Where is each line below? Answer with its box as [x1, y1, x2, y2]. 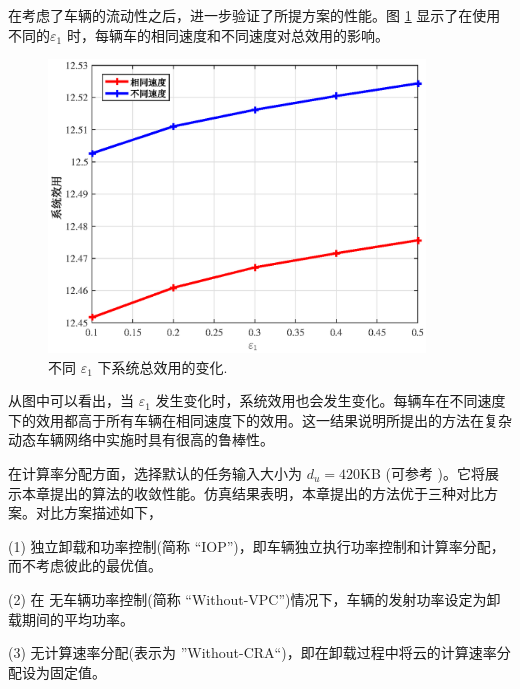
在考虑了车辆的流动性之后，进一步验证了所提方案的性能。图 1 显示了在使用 [8, 5, 501, 25]
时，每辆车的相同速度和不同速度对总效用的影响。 [66, 24, 389, 45]
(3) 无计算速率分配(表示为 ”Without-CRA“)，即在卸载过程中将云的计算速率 [8, 642, 497, 663]
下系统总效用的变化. [97, 356, 228, 377]
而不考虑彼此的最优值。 [8, 555, 162, 576]
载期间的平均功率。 [8, 608, 134, 629]
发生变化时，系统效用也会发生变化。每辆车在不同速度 [155, 390, 506, 411]
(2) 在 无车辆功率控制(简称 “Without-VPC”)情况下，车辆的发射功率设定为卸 [8, 588, 501, 609]
